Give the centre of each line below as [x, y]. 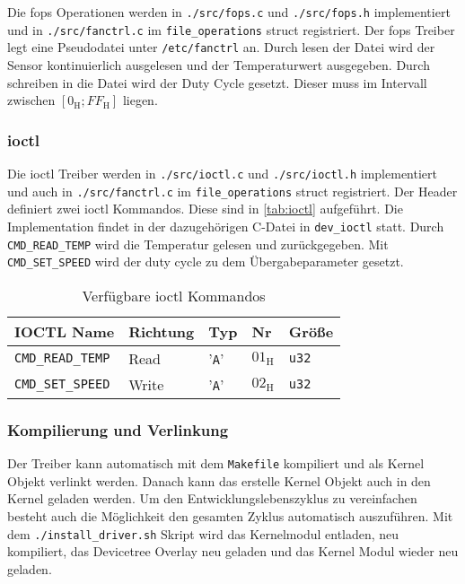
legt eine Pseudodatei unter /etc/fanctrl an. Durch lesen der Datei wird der [221, 47]
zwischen [31, 100]
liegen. [140, 100]
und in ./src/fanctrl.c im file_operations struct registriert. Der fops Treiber [231, 29]
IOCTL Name [65, 331]
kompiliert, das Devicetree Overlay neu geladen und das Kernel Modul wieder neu [233, 551]
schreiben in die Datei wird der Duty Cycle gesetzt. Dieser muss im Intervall [217, 82]
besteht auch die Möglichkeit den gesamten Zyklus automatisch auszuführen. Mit [230, 515]
